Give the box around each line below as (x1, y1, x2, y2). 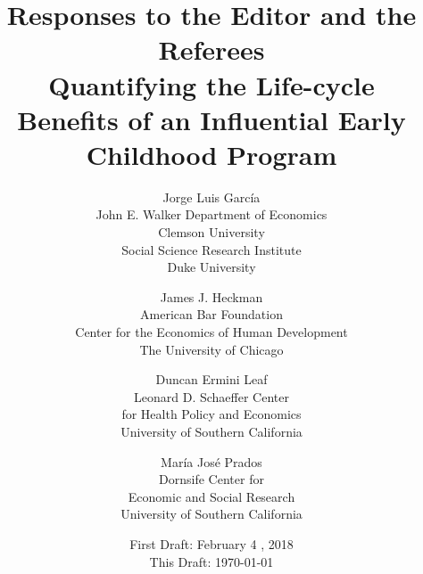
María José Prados (161, 452, 262, 471)
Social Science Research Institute (121, 240, 302, 258)
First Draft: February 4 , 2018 (129, 534, 294, 553)
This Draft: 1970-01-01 (149, 552, 274, 570)
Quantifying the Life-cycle (48, 66, 375, 102)
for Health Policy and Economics (121, 405, 302, 423)
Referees (158, 31, 265, 68)
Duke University (167, 258, 256, 276)
